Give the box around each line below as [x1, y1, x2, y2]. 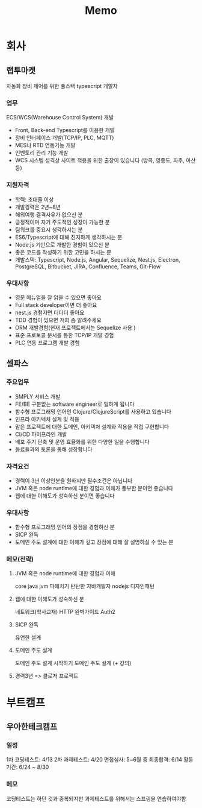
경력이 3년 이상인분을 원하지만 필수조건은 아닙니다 [14, 477, 133, 484]
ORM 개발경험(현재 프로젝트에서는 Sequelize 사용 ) [14, 324, 136, 331]
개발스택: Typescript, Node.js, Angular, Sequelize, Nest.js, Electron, [14, 256, 180, 263]
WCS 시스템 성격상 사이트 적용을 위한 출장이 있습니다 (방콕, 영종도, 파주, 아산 [14, 157, 196, 164]
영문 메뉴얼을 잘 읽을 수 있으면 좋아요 [14, 294, 102, 301]
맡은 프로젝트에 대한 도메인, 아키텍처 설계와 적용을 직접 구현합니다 [14, 423, 170, 430]
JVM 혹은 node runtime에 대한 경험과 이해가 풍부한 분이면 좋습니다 [14, 484, 173, 491]
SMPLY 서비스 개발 [14, 393, 61, 400]
